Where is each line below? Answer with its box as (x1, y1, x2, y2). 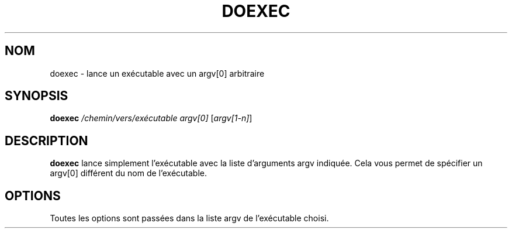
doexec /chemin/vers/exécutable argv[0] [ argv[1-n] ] (50, 113, 252, 124)
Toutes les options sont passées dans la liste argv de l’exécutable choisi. (50, 213, 329, 224)
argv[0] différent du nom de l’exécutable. (50, 168, 207, 179)
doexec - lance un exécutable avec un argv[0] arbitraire (50, 68, 265, 78)
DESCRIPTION (5, 133, 88, 148)
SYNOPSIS (5, 88, 68, 104)
